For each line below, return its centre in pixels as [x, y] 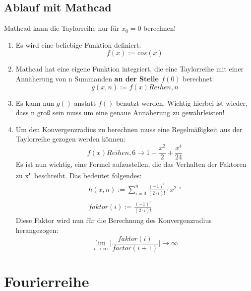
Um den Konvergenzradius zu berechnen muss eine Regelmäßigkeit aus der [129, 129]
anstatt [85, 103]
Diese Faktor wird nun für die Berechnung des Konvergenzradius [114, 220]
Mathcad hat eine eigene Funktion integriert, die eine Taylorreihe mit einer [130, 69]
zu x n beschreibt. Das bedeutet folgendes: [79, 175]
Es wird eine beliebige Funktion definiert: [78, 44]
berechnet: [198, 78]
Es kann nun [35, 103]
